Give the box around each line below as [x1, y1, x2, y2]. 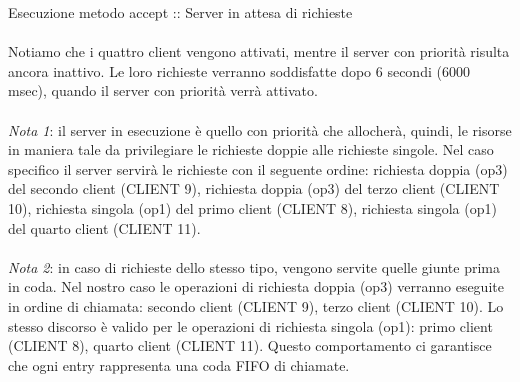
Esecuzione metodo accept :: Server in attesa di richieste [8, 2, 353, 22]
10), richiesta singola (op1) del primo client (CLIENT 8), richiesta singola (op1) [8, 197, 497, 218]
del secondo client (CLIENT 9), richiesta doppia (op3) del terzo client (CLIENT [8, 178, 500, 199]
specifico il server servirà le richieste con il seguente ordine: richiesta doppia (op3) [8, 158, 508, 179]
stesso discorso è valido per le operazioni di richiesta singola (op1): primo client [8, 315, 493, 336]
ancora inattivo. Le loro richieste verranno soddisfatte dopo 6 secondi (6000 [8, 60, 470, 81]
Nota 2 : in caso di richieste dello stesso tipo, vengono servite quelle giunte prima [8, 256, 501, 277]
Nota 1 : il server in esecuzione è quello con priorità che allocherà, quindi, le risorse [8, 119, 512, 140]
